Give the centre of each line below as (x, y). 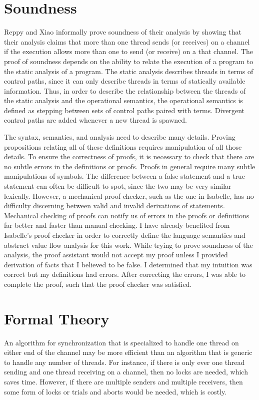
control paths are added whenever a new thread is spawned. (95, 120)
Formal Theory (57, 318)
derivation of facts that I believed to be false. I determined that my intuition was (128, 264)
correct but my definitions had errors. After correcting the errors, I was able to (125, 274)
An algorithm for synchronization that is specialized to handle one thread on (121, 342)
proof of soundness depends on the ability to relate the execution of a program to (129, 61)
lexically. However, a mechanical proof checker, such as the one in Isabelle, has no (129, 195)
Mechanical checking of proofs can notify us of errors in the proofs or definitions (127, 215)
